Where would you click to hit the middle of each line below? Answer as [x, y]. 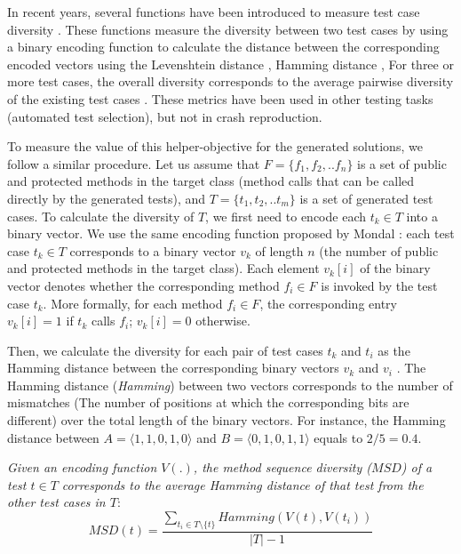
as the [394, 350]
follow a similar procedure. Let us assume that [134, 163]
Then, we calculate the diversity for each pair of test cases [165, 350]
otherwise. [223, 321]
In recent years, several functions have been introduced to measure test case [214, 12]
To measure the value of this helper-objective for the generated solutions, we [215, 146]
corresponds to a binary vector [153, 250]
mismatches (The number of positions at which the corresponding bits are [208, 402]
